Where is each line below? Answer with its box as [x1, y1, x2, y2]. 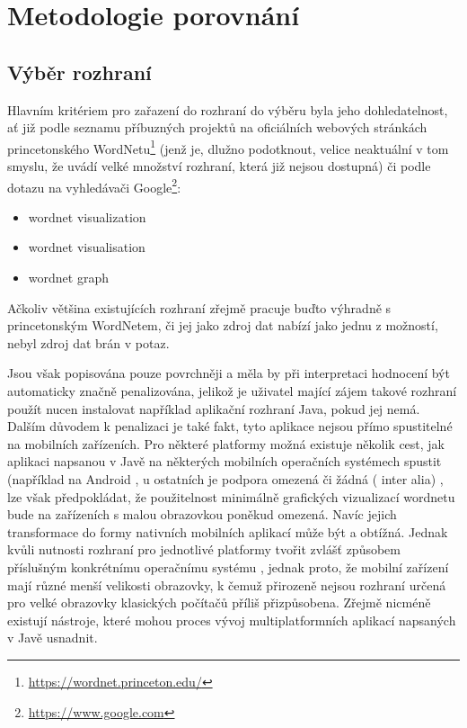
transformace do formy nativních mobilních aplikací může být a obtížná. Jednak [7, 522, 448, 541]
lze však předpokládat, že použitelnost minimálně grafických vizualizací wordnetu [7, 487, 455, 506]
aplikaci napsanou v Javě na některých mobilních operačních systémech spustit [7, 452, 442, 471]
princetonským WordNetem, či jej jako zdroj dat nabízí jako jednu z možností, [7, 316, 438, 335]
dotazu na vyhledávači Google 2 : [7, 175, 181, 196]
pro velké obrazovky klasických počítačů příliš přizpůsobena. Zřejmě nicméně [7, 593, 431, 612]
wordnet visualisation [28, 238, 145, 256]
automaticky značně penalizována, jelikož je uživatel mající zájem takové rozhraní [7, 382, 457, 400]
